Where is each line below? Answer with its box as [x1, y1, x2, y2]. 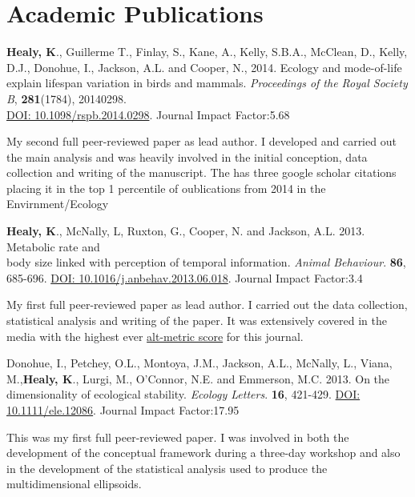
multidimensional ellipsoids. [6, 475, 142, 492]
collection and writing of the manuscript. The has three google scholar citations [6, 164, 397, 181]
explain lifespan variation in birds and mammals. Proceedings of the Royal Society [6, 74, 408, 91]
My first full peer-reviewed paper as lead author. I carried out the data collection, [6, 296, 408, 313]
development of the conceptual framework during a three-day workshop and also [6, 444, 401, 461]
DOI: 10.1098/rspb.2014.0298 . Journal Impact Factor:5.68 [6, 106, 290, 122]
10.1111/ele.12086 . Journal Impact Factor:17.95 [6, 402, 240, 418]
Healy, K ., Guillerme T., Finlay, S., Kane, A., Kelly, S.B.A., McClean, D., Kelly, [6, 43, 408, 60]
